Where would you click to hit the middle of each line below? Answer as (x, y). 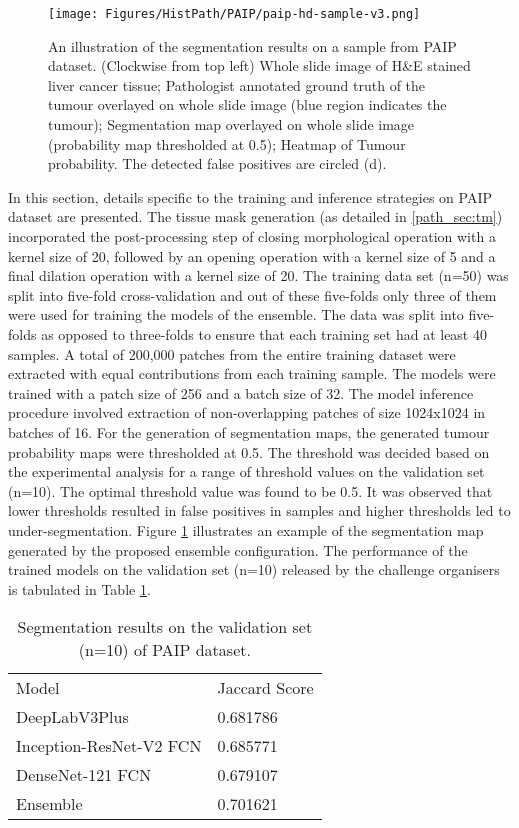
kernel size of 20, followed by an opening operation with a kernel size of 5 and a (252, 255)
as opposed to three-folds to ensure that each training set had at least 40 (264, 333)
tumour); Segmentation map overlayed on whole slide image (231, 124)
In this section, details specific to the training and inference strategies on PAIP (250, 196)
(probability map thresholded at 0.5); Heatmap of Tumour (227, 143)
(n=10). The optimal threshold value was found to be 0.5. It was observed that (250, 490)
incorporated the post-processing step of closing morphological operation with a (252, 236)
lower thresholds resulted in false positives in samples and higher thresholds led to (259, 510)
